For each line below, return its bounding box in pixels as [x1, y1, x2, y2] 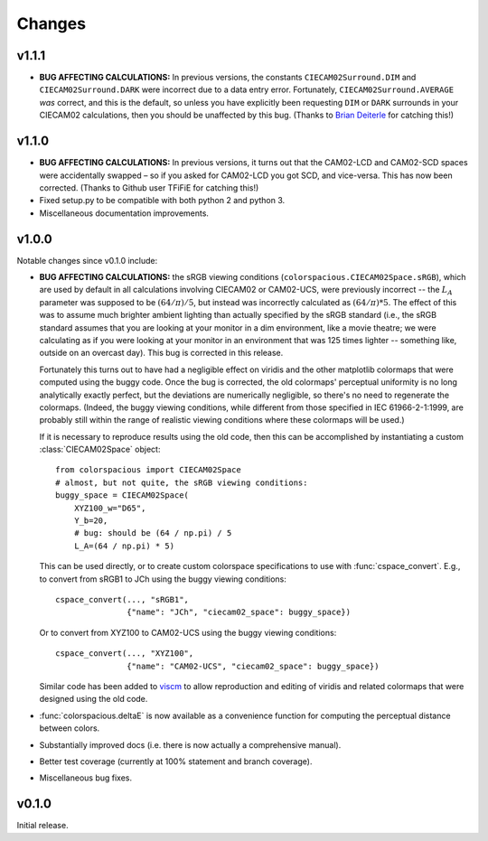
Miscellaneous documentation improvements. [39, 208, 210, 219]
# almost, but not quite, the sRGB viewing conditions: [55, 477, 308, 488]
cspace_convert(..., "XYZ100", [55, 649, 194, 659]
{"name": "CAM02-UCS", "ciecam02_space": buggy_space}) [127, 660, 380, 671]
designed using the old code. [39, 694, 148, 705]
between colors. [39, 723, 100, 734]
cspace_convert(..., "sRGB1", [55, 594, 190, 604]
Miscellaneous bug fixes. [39, 772, 133, 783]
